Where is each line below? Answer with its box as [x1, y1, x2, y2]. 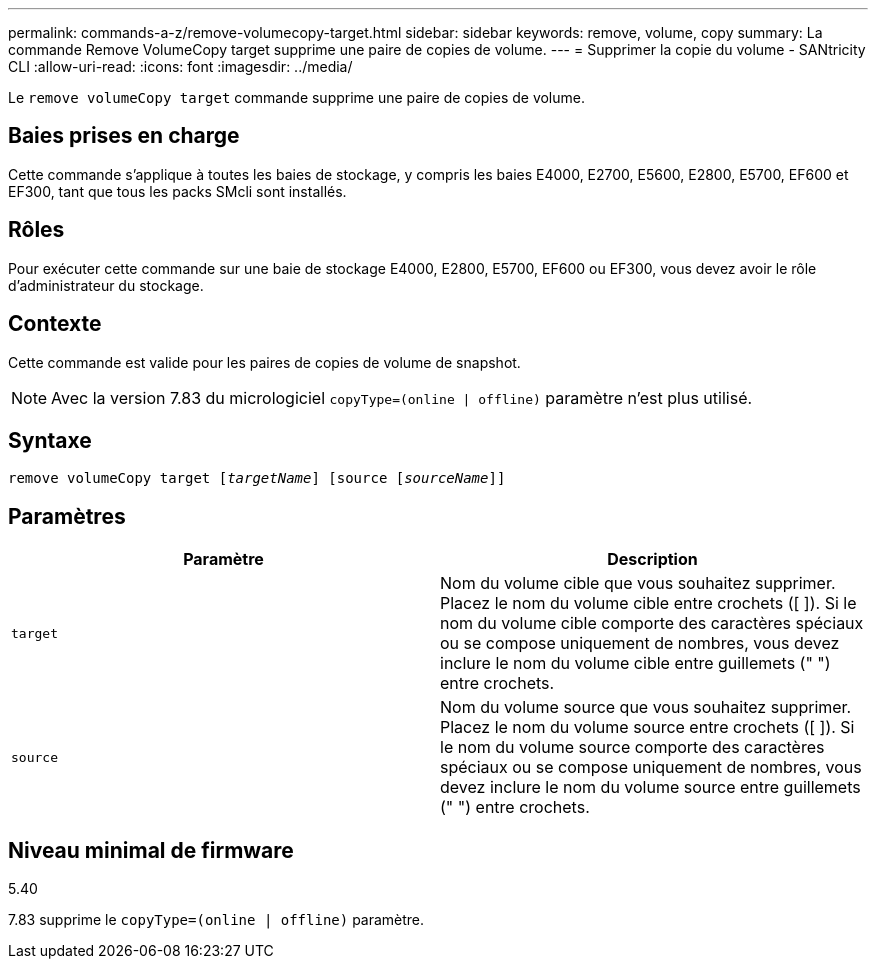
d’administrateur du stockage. [8, 276, 204, 294]
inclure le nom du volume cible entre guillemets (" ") [440, 653, 831, 674]
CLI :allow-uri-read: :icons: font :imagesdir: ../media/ [8, 58, 353, 75]
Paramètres [8, 503, 126, 529]
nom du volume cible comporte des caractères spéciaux [440, 613, 864, 634]
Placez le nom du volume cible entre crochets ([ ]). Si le [440, 593, 857, 614]
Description [607, 549, 698, 570]
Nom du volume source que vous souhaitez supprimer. [440, 697, 852, 718]
